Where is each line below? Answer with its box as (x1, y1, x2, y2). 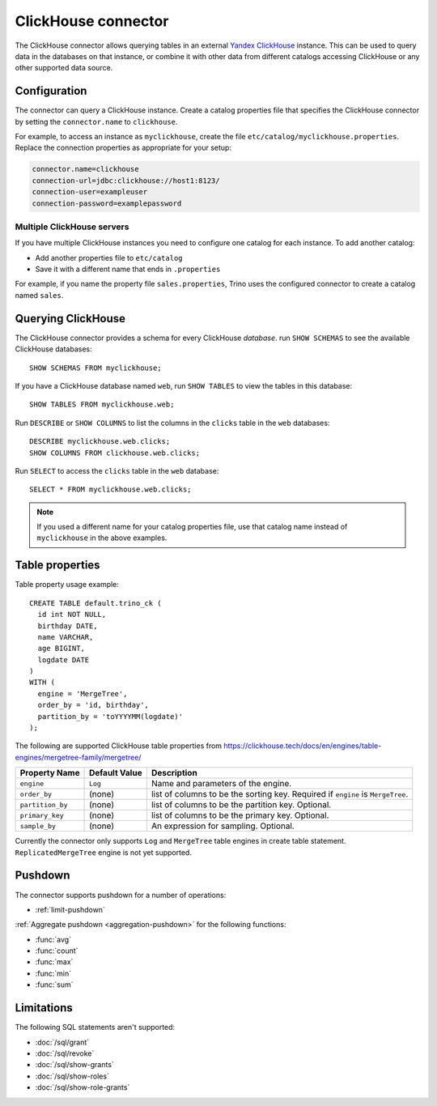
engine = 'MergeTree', (37, 689, 128, 698)
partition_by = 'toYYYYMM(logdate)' (37, 712, 184, 721)
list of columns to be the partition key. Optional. (151, 799, 332, 810)
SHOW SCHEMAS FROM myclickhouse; (29, 363, 162, 372)
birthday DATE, (37, 621, 98, 631)
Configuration (15, 84, 87, 98)
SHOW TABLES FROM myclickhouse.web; (29, 400, 175, 409)
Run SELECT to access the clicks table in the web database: (15, 466, 219, 475)
